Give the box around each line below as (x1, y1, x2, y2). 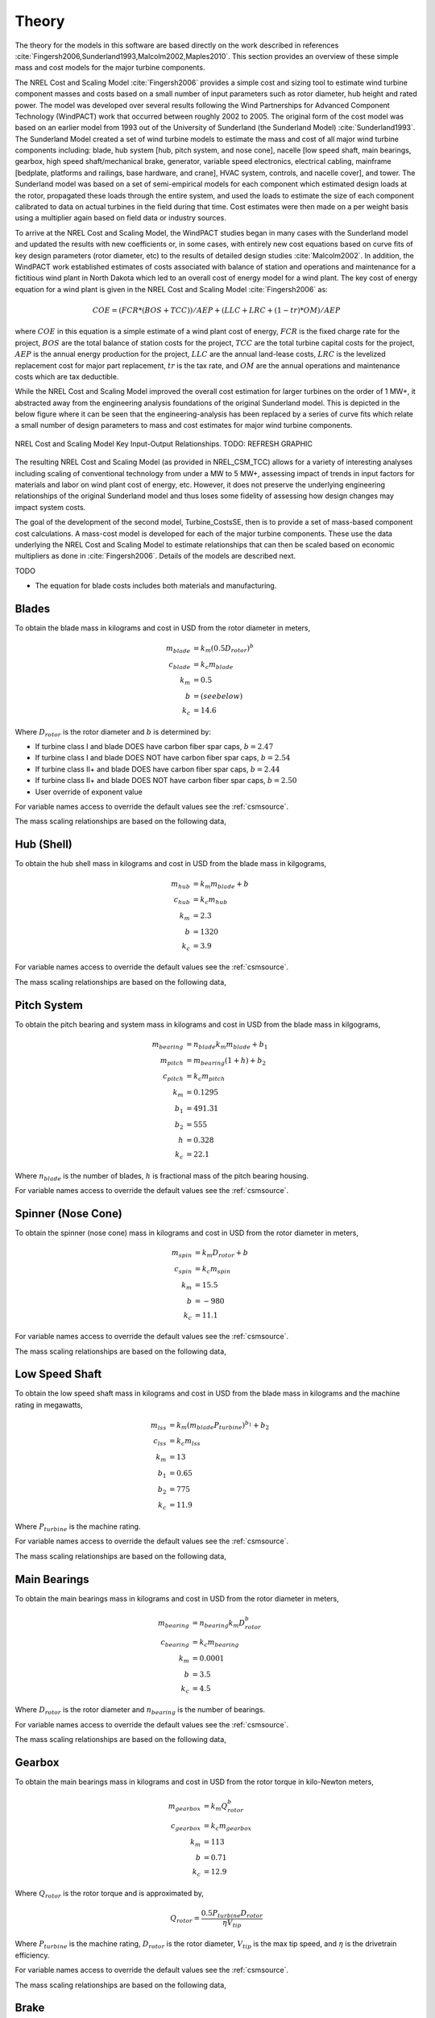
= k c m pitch (186, 1072, 226, 1083)
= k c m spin (194, 1264, 231, 1275)
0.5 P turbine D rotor (201, 1909, 263, 1920)
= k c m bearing (192, 1638, 239, 1649)
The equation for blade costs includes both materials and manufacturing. (35, 581, 277, 591)
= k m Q (203, 1802, 228, 1812)
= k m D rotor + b (194, 1248, 249, 1259)
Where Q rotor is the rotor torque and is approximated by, (14, 1888, 205, 1900)
